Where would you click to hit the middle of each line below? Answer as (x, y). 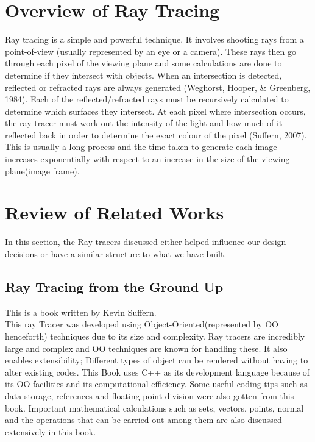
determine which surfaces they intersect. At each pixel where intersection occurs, (155, 111)
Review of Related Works (115, 212)
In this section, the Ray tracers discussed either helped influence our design (146, 242)
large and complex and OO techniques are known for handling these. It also (146, 348)
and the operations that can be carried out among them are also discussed (143, 420)
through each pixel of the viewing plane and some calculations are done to (143, 63)
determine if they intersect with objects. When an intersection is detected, (143, 75)
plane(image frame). (42, 170)
